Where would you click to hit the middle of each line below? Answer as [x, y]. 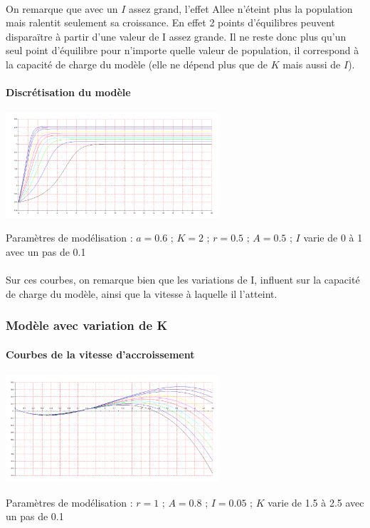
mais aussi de [312, 64]
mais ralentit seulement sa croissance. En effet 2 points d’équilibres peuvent [170, 22]
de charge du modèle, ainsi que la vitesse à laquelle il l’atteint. [142, 293]
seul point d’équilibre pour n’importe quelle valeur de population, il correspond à [183, 50]
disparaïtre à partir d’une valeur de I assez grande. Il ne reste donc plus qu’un [176, 36]
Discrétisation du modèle [68, 92]
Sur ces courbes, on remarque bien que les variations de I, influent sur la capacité [183, 280]
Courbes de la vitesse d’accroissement [100, 354]
